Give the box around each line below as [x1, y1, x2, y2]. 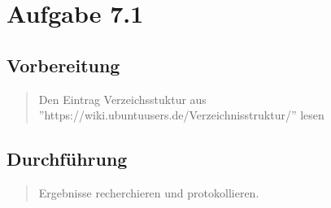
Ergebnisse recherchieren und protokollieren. [38, 184, 259, 201]
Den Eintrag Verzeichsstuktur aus [38, 90, 207, 107]
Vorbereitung [7, 52, 120, 77]
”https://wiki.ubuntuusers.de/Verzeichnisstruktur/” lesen [38, 106, 324, 123]
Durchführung [7, 146, 128, 171]
